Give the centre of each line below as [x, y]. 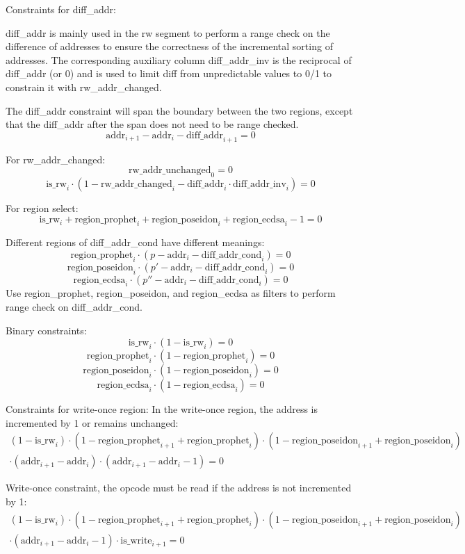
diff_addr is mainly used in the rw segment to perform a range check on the [168, 32]
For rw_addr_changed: [56, 159]
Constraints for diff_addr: [61, 9]
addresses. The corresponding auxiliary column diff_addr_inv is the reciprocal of [179, 59]
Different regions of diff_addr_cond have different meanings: [135, 242]
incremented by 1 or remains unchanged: [92, 422]
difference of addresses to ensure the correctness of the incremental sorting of [169, 46]
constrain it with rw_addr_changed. [84, 87]
